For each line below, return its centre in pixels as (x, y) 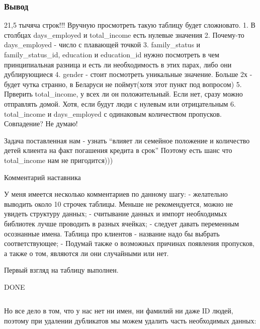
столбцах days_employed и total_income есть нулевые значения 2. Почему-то (124, 34)
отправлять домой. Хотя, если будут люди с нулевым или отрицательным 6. (120, 103)
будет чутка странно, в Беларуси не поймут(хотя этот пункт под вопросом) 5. (123, 84)
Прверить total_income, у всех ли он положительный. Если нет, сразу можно (123, 94)
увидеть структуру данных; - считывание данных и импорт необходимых (116, 214)
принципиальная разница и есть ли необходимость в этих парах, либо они (118, 64)
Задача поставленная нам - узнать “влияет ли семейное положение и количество (127, 140)
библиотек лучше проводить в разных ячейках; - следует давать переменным (122, 223)
